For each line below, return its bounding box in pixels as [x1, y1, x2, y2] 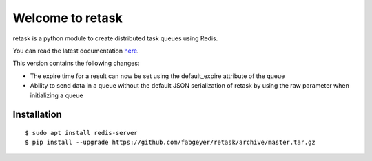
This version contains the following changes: [12, 59, 140, 68]
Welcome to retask [12, 10, 123, 25]
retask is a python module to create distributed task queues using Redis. [12, 34, 218, 42]
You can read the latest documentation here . [12, 47, 139, 55]
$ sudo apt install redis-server [25, 129, 138, 136]
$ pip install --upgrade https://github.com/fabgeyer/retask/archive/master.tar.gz [25, 138, 316, 147]
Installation [12, 109, 62, 121]
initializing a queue [30, 91, 83, 99]
